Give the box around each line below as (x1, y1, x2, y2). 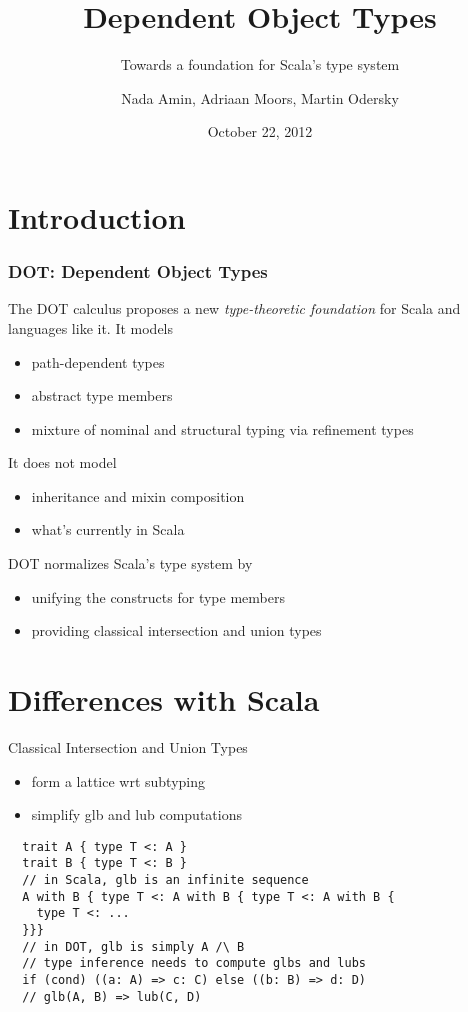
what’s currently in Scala (31, 519, 185, 540)
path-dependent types (31, 351, 165, 372)
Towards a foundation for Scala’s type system (120, 54, 400, 75)
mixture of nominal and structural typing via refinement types (31, 418, 414, 439)
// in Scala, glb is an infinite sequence (22, 873, 309, 888)
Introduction (8, 196, 186, 237)
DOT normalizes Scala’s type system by (8, 553, 253, 574)
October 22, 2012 (207, 121, 313, 142)
